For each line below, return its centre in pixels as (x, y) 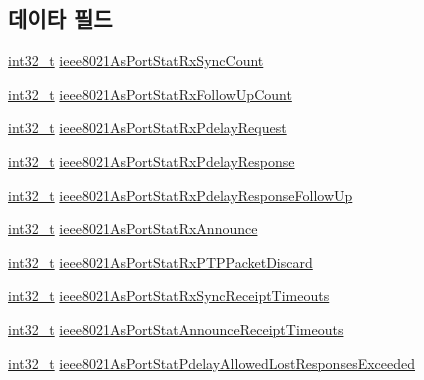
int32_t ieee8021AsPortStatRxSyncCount (136, 60)
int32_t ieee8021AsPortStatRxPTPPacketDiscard (160, 261)
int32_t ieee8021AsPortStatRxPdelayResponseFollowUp (180, 194)
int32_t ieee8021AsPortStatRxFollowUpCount (150, 93)
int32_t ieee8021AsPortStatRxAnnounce (133, 228)
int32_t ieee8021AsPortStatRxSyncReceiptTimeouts (169, 295)
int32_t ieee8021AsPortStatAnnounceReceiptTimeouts (176, 328)
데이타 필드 (60, 18)
